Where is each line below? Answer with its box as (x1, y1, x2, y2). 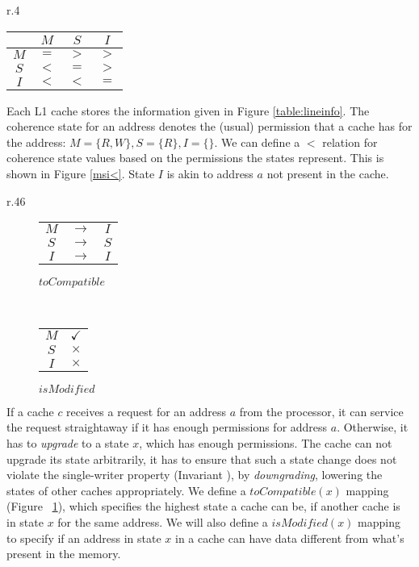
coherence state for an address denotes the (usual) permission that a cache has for (6, 118, 413, 135)
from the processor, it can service (239, 402, 404, 419)
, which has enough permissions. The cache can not (139, 434, 392, 451)
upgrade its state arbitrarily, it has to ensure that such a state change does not (6, 450, 397, 467)
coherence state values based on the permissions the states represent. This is (6, 149, 384, 166)
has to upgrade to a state (6, 434, 129, 451)
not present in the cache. (266, 165, 389, 181)
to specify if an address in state (6, 529, 161, 546)
